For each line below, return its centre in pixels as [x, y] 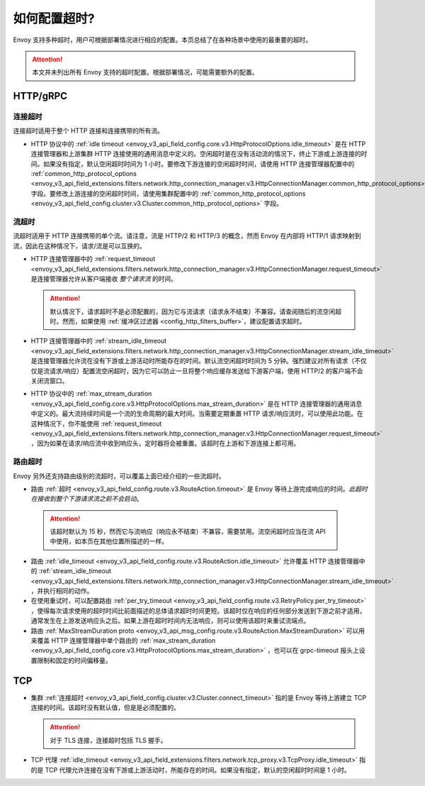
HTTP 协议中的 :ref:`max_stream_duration [91, 394]
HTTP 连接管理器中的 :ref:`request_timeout [93, 259]
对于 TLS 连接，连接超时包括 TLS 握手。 [108, 740]
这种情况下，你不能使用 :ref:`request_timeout [96, 424]
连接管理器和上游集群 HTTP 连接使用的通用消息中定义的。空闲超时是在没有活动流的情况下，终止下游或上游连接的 [196, 154]
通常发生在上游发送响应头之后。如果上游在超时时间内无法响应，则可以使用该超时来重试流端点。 [170, 621]
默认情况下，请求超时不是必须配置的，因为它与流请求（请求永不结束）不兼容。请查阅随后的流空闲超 [195, 311]
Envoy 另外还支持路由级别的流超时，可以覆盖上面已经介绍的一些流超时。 [119, 476]
